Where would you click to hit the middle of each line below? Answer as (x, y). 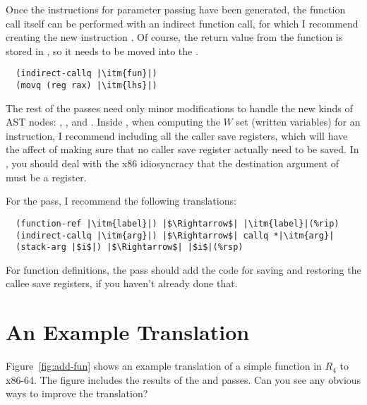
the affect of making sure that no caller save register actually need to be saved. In (182, 149)
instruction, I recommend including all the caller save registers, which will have (177, 135)
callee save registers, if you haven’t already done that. (122, 283)
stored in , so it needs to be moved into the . (102, 50)
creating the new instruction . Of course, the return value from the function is (174, 37)
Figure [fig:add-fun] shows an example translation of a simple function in (164, 366)
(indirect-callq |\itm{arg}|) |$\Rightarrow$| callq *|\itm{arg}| (175, 235)
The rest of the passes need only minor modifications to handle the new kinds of (179, 108)
